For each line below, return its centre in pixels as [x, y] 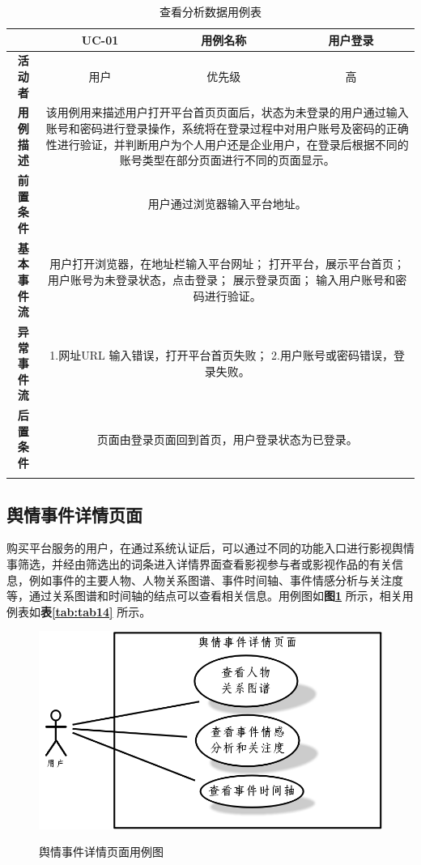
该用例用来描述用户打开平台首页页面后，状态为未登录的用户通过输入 [227, 112]
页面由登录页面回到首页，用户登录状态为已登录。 [227, 439]
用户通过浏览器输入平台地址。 [227, 204]
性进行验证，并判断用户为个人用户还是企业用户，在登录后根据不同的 [227, 144]
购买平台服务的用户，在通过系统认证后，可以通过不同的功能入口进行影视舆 [205, 548]
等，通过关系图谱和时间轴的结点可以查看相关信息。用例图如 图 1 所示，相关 [204, 596]
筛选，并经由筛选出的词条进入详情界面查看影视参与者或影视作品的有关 [204, 564]
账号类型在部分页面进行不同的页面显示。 [227, 160]
